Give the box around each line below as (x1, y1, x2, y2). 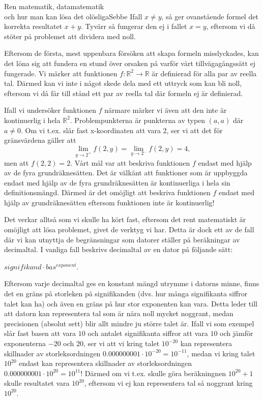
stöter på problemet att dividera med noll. (4, 30, 136, 41)
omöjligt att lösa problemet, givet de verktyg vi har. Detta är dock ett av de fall (4, 224, 254, 235)
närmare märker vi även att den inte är (104, 105, 227, 115)
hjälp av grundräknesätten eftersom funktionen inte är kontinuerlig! (4, 197, 215, 207)
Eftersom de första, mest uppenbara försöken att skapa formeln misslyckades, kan (4, 48, 259, 58)
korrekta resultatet (4, 21, 63, 32)
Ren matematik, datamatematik (4, 1, 104, 11)
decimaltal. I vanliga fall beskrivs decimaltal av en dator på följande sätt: (4, 244, 233, 255)
